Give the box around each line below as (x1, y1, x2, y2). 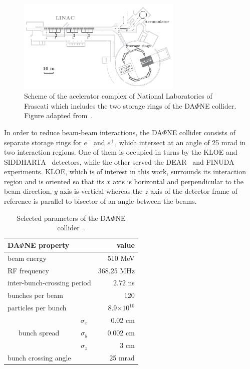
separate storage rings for (4, 137, 82, 147)
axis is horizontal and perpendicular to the (113, 176, 244, 186)
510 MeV (107, 252, 135, 263)
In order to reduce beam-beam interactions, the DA (4, 127, 162, 137)
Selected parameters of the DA (17, 212, 111, 223)
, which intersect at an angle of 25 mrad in (115, 137, 246, 147)
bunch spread (18, 327, 60, 338)
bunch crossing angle (8, 352, 71, 363)
